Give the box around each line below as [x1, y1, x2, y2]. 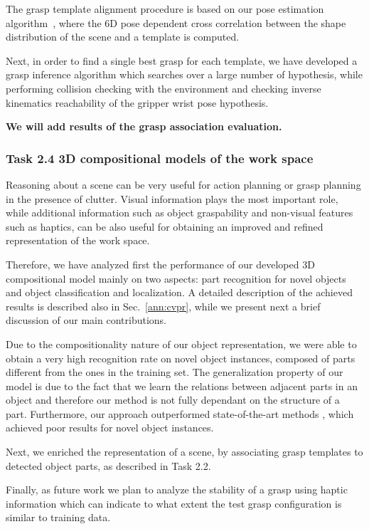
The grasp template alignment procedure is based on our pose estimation [6, 1, 324, 16]
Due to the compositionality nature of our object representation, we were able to [6, 336, 357, 351]
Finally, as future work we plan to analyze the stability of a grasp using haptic [6, 482, 348, 497]
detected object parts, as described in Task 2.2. [6, 458, 211, 473]
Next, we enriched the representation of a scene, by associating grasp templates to [6, 444, 363, 459]
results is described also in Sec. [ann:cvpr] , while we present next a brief [6, 298, 321, 313]
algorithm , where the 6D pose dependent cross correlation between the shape [6, 15, 346, 30]
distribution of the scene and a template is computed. [6, 29, 240, 44]
